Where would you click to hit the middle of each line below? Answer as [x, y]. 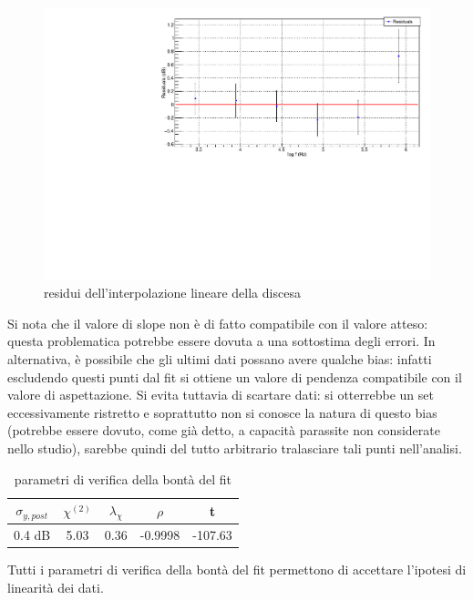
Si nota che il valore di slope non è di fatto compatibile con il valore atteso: [218, 323]
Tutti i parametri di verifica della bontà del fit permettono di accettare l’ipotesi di [237, 569]
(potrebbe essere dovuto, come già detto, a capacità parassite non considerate [224, 430]
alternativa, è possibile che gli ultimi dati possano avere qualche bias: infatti [220, 359]
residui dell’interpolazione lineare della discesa [172, 293]
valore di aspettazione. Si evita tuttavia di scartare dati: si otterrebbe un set [221, 395]
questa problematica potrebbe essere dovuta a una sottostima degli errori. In [221, 341]
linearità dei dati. [56, 587]
